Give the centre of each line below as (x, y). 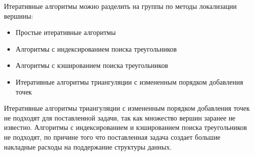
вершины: (19, 15)
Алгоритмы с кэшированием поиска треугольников (92, 65)
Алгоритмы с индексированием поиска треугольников (96, 48)
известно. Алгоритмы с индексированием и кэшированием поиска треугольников (126, 127)
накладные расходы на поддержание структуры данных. (88, 146)
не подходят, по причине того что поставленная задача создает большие (112, 137)
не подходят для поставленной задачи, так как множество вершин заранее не (120, 117)
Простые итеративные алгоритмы (66, 32)
